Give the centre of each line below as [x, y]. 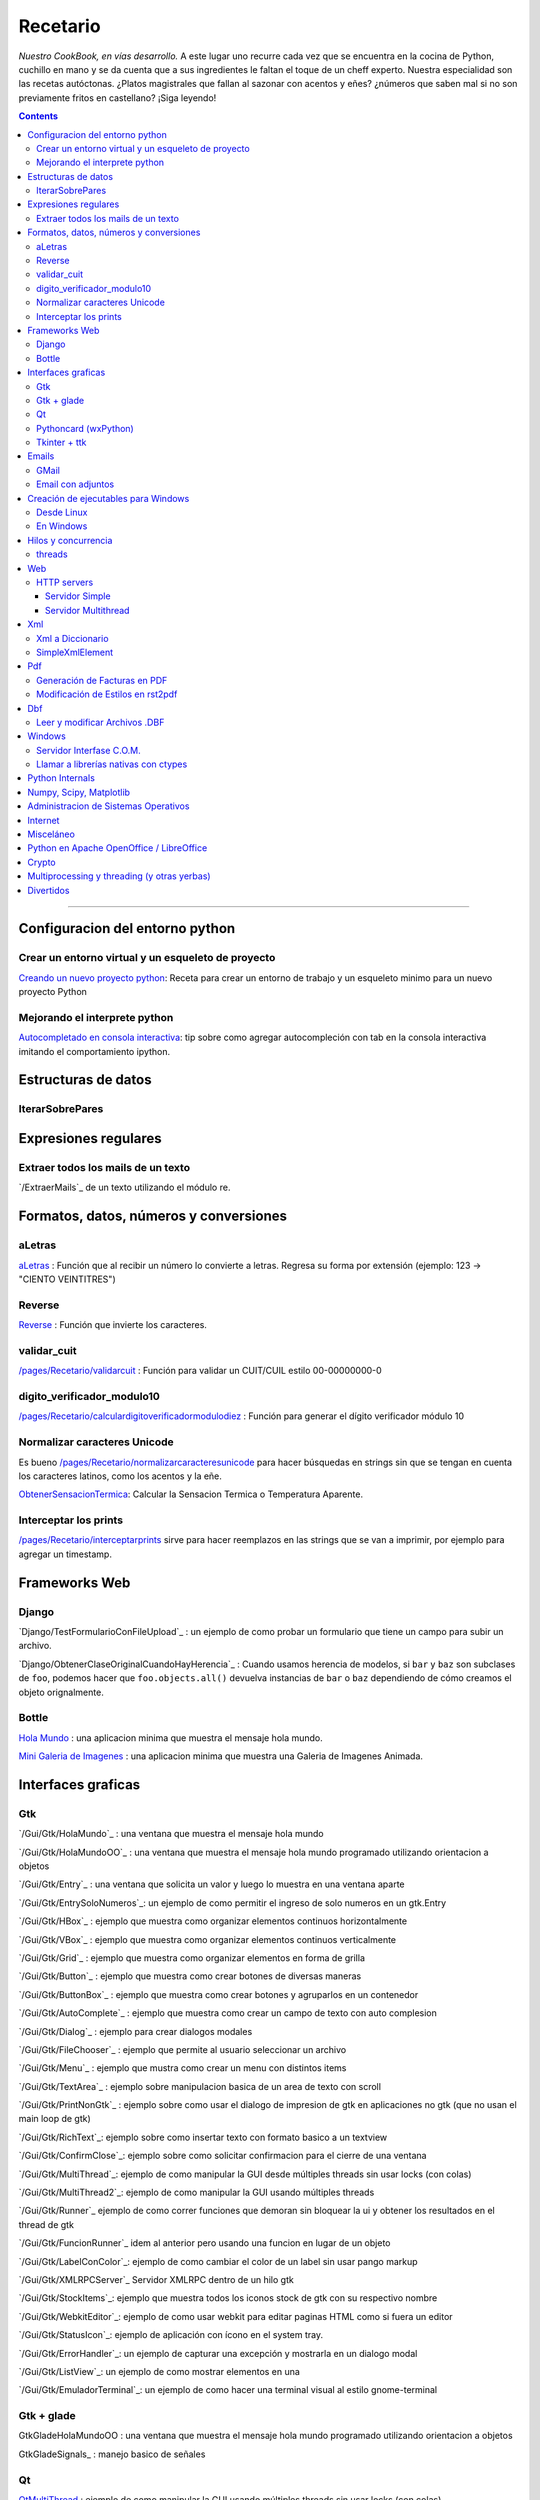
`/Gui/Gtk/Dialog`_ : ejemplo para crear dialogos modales [135, 2031]
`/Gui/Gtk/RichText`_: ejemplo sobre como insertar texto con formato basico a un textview [203, 2137]
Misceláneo [51, 834]
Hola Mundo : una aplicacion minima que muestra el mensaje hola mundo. [171, 1737]
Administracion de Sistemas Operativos [108, 806]
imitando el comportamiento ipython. [94, 1051]
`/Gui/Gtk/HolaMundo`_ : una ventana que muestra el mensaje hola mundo [171, 1834]
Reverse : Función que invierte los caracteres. [112, 1325]
